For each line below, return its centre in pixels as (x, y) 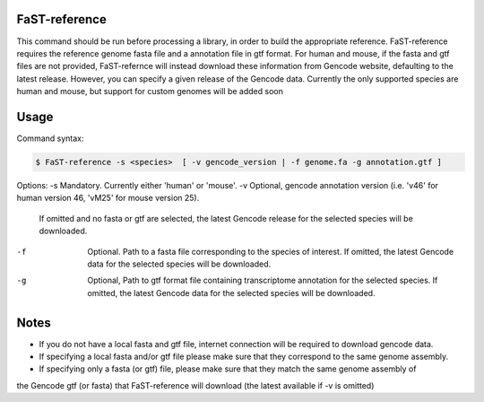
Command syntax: (50, 138)
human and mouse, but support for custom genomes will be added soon (150, 92)
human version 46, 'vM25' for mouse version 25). (108, 198)
